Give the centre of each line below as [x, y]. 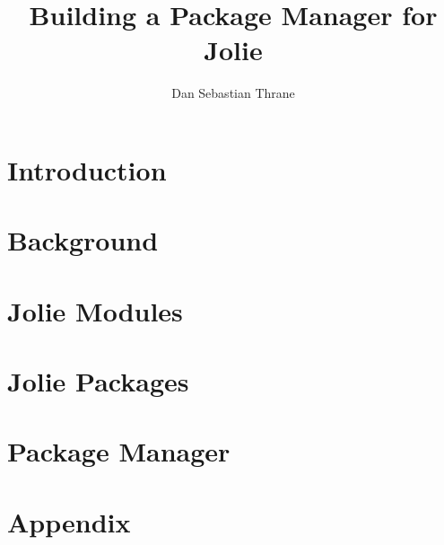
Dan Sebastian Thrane [233, 93]
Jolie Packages [98, 381]
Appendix [69, 521]
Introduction [87, 169]
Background [83, 240]
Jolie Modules [95, 310]
